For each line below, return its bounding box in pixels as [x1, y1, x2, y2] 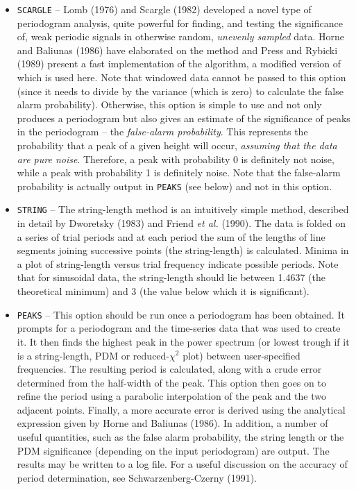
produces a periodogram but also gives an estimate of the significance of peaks [17, 110, 350, 125]
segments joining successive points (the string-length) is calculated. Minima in [17, 243, 349, 257]
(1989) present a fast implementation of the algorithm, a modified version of [17, 56, 341, 71]
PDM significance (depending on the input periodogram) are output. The [17, 443, 330, 457]
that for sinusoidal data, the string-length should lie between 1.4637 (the [17, 270, 325, 285]
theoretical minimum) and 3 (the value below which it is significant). [17, 284, 310, 298]
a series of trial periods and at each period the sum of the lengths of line [17, 229, 325, 244]
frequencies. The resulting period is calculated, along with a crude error [17, 362, 322, 376]
